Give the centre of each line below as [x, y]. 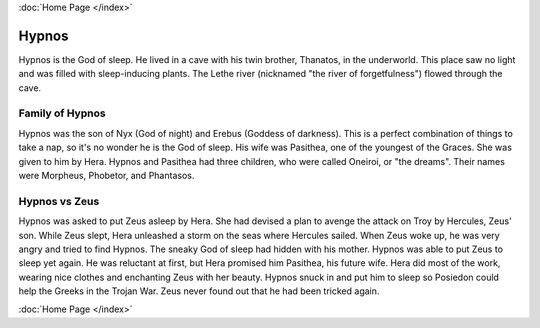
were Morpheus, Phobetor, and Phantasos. [106, 175]
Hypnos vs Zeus [59, 201]
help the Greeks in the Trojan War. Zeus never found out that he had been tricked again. [199, 291]
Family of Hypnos [62, 113]
